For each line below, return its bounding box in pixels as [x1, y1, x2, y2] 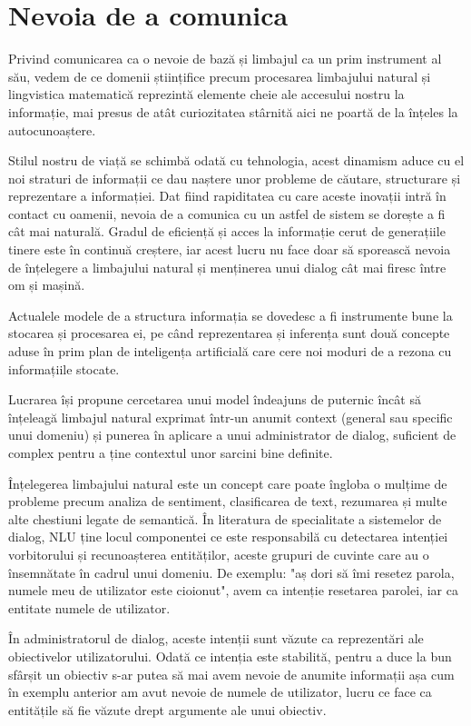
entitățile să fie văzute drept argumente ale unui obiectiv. [8, 700, 327, 719]
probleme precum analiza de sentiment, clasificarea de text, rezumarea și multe [8, 492, 447, 511]
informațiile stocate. [8, 359, 120, 378]
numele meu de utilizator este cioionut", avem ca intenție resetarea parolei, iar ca [8, 581, 458, 600]
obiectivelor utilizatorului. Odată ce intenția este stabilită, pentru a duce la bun [8, 646, 452, 665]
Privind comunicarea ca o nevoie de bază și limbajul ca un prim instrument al [8, 49, 442, 68]
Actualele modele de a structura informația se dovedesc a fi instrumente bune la [8, 305, 453, 324]
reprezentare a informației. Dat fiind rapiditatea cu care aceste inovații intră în [8, 186, 446, 205]
